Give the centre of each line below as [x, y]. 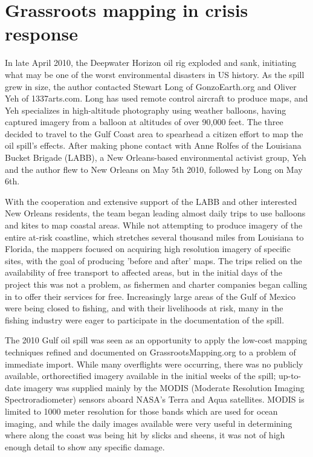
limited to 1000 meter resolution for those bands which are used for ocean [141, 411]
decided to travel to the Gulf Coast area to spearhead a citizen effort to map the [154, 133]
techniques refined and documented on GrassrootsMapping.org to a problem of [150, 352]
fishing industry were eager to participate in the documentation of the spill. [145, 319]
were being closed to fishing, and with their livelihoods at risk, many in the [144, 308]
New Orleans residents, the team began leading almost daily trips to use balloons [155, 213]
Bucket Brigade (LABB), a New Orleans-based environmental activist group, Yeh [156, 157]
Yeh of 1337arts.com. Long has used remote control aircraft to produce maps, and [156, 98]
